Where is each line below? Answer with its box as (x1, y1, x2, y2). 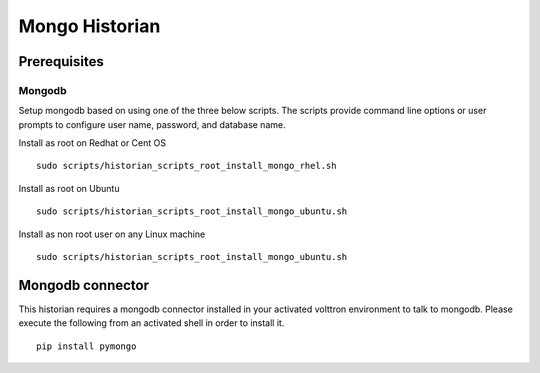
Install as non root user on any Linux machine (18, 228, 206, 240)
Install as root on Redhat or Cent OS (18, 137, 167, 149)
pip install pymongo (36, 340, 137, 352)
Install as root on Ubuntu (18, 182, 120, 194)
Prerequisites (18, 53, 104, 70)
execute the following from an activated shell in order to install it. (18, 317, 285, 329)
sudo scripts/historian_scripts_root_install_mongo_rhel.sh (36, 160, 337, 172)
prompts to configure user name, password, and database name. (18, 118, 286, 130)
